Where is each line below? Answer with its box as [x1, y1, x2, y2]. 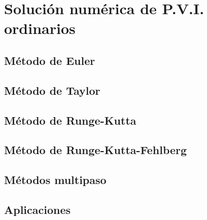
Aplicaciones [4, 201, 71, 217]
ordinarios [4, 18, 76, 39]
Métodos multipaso [4, 172, 107, 188]
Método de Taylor [4, 82, 100, 98]
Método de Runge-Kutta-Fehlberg [4, 142, 187, 158]
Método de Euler [4, 52, 95, 68]
